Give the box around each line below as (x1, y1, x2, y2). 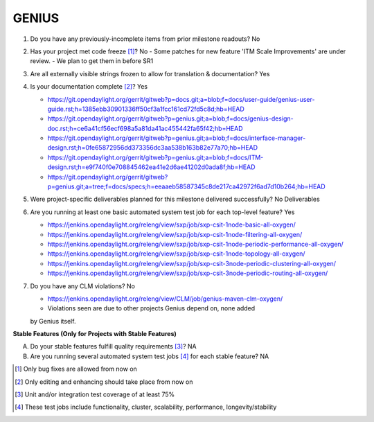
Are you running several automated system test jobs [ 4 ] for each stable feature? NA (30, 352, 269, 360)
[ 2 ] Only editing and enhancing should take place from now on (15, 378, 193, 386)
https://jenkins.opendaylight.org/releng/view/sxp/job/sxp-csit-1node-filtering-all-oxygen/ (47, 230, 303, 238)
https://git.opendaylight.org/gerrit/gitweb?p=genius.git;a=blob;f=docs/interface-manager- (47, 134, 306, 142)
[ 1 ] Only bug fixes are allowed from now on (15, 364, 138, 373)
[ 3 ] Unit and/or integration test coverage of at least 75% (15, 390, 175, 398)
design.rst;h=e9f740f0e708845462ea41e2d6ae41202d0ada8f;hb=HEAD (47, 163, 256, 171)
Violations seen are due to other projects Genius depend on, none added (47, 304, 256, 313)
